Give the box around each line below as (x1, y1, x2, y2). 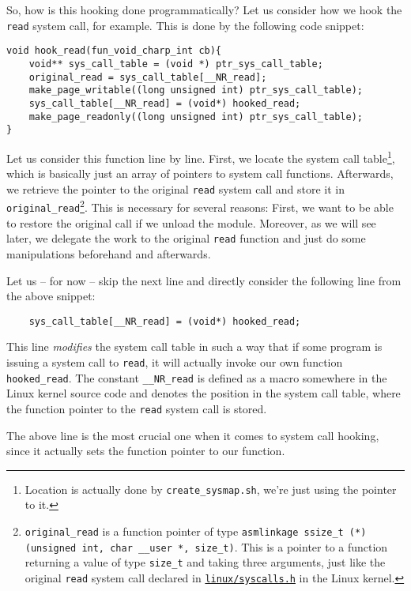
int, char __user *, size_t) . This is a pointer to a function (81, 538, 388, 555)
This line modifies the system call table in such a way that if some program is (6, 338, 383, 355)
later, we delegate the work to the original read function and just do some (6, 230, 366, 247)
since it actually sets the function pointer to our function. (6, 442, 285, 459)
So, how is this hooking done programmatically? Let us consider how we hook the (6, 2, 402, 17)
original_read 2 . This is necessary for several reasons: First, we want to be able (6, 197, 394, 215)
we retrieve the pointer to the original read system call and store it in (6, 180, 345, 197)
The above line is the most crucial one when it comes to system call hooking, (6, 427, 379, 443)
